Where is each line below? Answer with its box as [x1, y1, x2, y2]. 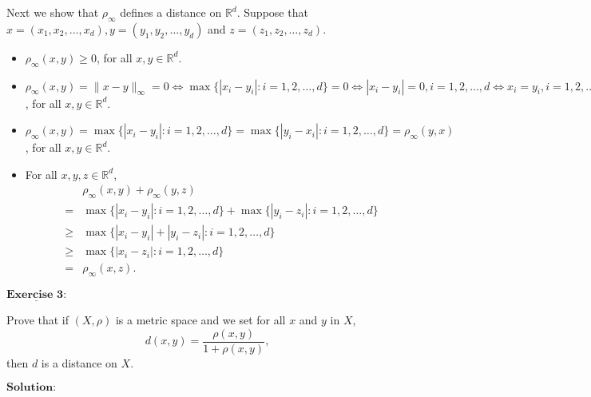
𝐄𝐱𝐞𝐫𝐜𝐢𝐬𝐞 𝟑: [6, 289, 67, 301]
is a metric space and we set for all [115, 312, 286, 328]
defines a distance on [120, 4, 222, 20]
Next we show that [6, 4, 99, 20]
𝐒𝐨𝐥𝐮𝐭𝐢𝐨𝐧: [6, 381, 57, 393]
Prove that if [6, 312, 69, 328]
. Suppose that [236, 4, 308, 20]
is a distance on [41, 355, 117, 371]
